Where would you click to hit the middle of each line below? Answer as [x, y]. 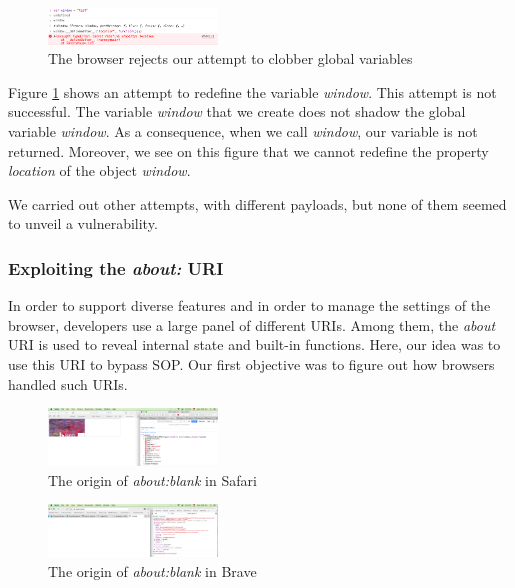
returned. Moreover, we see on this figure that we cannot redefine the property [248, 150]
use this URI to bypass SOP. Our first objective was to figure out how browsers [251, 363]
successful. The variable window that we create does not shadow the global [237, 111]
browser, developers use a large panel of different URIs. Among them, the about [252, 324]
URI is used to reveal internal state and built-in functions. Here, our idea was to [254, 344]
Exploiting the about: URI [116, 267]
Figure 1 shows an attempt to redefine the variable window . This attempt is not [252, 91]
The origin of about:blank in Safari [152, 479]
